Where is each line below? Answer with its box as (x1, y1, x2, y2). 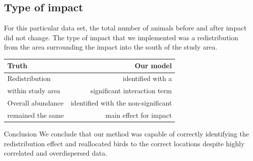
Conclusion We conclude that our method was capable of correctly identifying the (4, 128, 250, 138)
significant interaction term (90, 85, 172, 96)
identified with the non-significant (71, 98, 172, 108)
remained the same (7, 109, 64, 120)
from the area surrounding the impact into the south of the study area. (4, 42, 218, 52)
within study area (7, 85, 60, 96)
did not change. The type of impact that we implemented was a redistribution (4, 32, 238, 42)
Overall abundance (7, 98, 64, 108)
